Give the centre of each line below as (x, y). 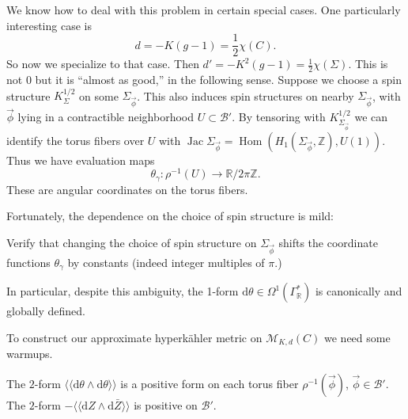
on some (99, 95)
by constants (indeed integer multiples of (166, 262)
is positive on (166, 404)
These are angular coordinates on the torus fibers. (127, 189)
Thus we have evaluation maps (81, 160)
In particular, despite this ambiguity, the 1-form (123, 291)
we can (371, 117)
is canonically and (359, 291)
